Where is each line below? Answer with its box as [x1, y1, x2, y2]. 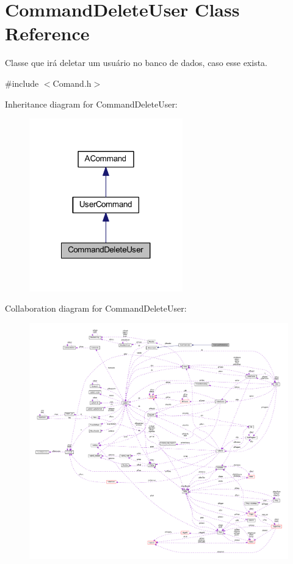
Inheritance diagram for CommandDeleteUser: [5, 97, 178, 110]
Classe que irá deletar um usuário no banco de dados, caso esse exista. [5, 56, 268, 69]
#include [5, 76, 39, 89]
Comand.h [52, 76, 92, 89]
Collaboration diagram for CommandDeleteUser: [5, 302, 187, 315]
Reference [5, 21, 90, 46]
